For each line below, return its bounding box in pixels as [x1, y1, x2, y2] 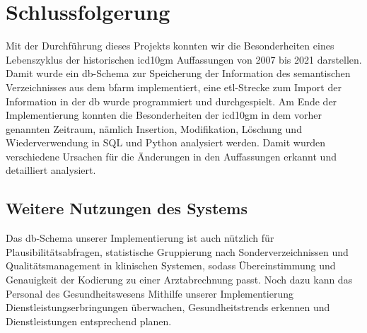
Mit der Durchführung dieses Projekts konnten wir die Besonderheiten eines [6, 38, 334, 53]
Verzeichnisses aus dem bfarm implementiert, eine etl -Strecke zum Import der [6, 79, 342, 94]
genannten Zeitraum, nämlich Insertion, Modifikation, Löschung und [6, 121, 302, 136]
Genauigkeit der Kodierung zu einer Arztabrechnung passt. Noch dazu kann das [6, 272, 353, 287]
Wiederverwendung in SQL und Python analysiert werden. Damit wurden [6, 135, 326, 150]
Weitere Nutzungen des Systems [6, 197, 247, 219]
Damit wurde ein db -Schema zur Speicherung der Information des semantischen [6, 66, 351, 81]
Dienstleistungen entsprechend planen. [6, 313, 172, 328]
